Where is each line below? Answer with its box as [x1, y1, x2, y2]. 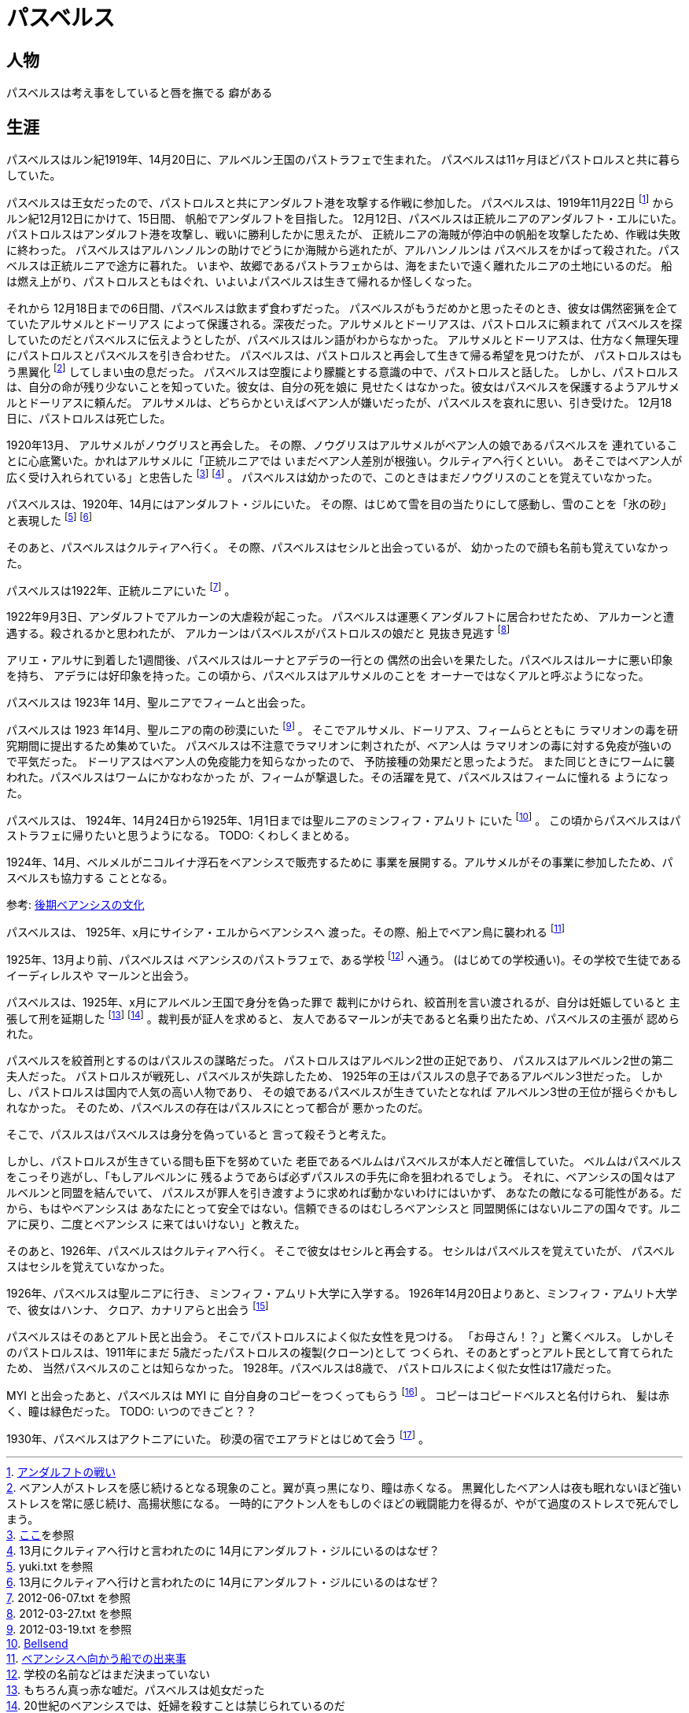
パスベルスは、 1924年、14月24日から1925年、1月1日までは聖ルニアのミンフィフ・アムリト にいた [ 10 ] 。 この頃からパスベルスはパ [6, 810, 681, 827]
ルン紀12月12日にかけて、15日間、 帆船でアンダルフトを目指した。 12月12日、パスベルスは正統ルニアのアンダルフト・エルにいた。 [6, 211, 683, 225]
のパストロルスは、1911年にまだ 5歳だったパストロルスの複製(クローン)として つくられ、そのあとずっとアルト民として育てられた [6, 1345, 674, 1359]
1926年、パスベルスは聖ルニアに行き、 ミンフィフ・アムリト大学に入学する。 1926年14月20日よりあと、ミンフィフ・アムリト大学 [6, 1287, 678, 1301]
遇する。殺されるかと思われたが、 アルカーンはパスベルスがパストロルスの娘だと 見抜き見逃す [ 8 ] [6, 624, 510, 640]
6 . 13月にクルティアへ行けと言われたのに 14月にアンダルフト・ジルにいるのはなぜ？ [6, 1575, 440, 1589]
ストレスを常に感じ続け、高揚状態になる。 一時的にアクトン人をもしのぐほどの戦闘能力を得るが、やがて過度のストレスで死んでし [6, 1497, 680, 1511]
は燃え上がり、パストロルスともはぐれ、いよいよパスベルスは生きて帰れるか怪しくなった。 [6, 274, 479, 288]
